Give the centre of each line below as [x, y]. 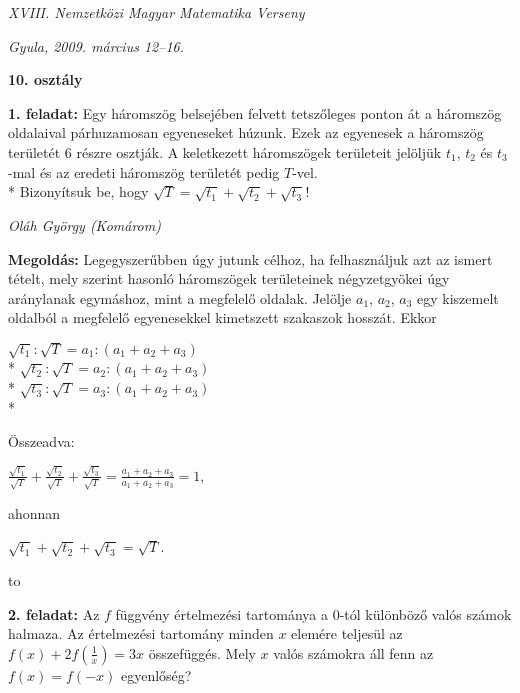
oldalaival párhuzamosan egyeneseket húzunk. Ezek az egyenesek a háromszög [246, 132]
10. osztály [45, 79]
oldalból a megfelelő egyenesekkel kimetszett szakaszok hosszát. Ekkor [222, 317]
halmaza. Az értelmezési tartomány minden [141, 633]
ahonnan [34, 512]
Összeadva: [41, 440]
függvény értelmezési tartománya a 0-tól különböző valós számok [313, 613]
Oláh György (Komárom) [84, 224]
